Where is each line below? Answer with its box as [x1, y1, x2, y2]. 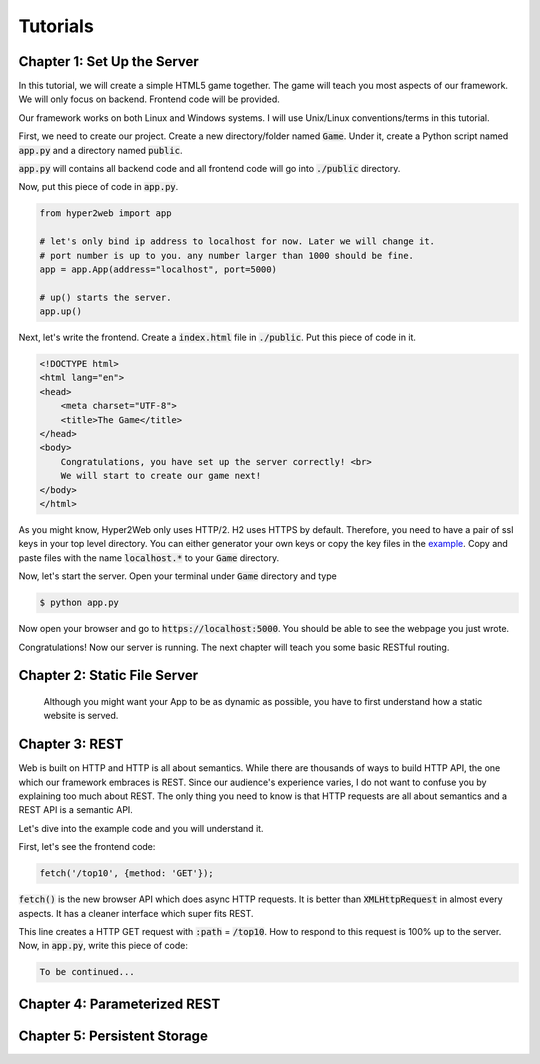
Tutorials [18, 15, 94, 37]
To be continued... [39, 966, 135, 978]
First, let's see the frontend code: [18, 841, 156, 853]
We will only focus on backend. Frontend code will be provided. [18, 93, 280, 105]
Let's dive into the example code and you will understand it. [18, 822, 264, 834]
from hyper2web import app [39, 208, 172, 219]
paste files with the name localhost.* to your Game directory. [18, 551, 280, 564]
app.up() [39, 306, 83, 317]
